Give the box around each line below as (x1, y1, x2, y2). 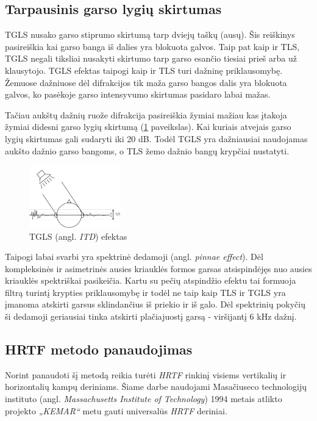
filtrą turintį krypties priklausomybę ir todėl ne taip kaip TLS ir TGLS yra (5, 286, 286, 298)
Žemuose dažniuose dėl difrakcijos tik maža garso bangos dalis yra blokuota (5, 76, 287, 88)
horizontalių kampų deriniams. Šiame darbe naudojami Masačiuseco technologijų (5, 380, 307, 393)
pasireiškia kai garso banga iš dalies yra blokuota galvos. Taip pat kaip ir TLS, (5, 40, 300, 52)
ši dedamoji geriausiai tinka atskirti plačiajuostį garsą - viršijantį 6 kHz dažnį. (5, 310, 297, 323)
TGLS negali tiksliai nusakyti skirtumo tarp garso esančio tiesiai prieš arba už (5, 52, 297, 65)
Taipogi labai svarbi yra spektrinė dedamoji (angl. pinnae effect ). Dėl (5, 250, 263, 263)
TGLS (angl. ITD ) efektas (29, 229, 127, 242)
